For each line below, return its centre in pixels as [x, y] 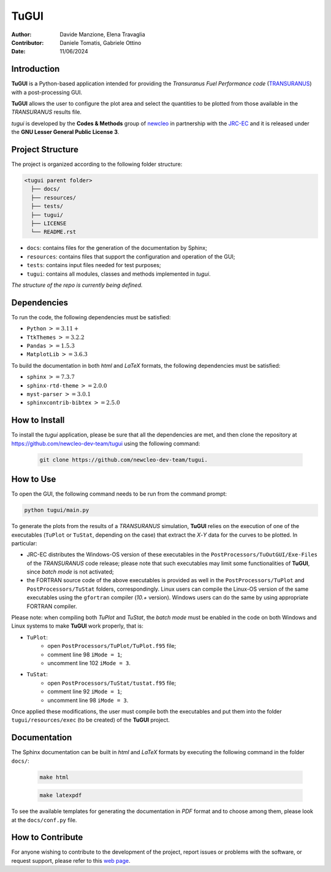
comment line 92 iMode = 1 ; [85, 691]
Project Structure [45, 150]
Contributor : [28, 42]
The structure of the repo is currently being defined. [77, 285]
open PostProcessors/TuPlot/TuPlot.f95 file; [112, 646]
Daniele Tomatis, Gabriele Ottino [101, 42]
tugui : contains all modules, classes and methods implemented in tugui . [119, 274]
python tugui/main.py [57, 510]
